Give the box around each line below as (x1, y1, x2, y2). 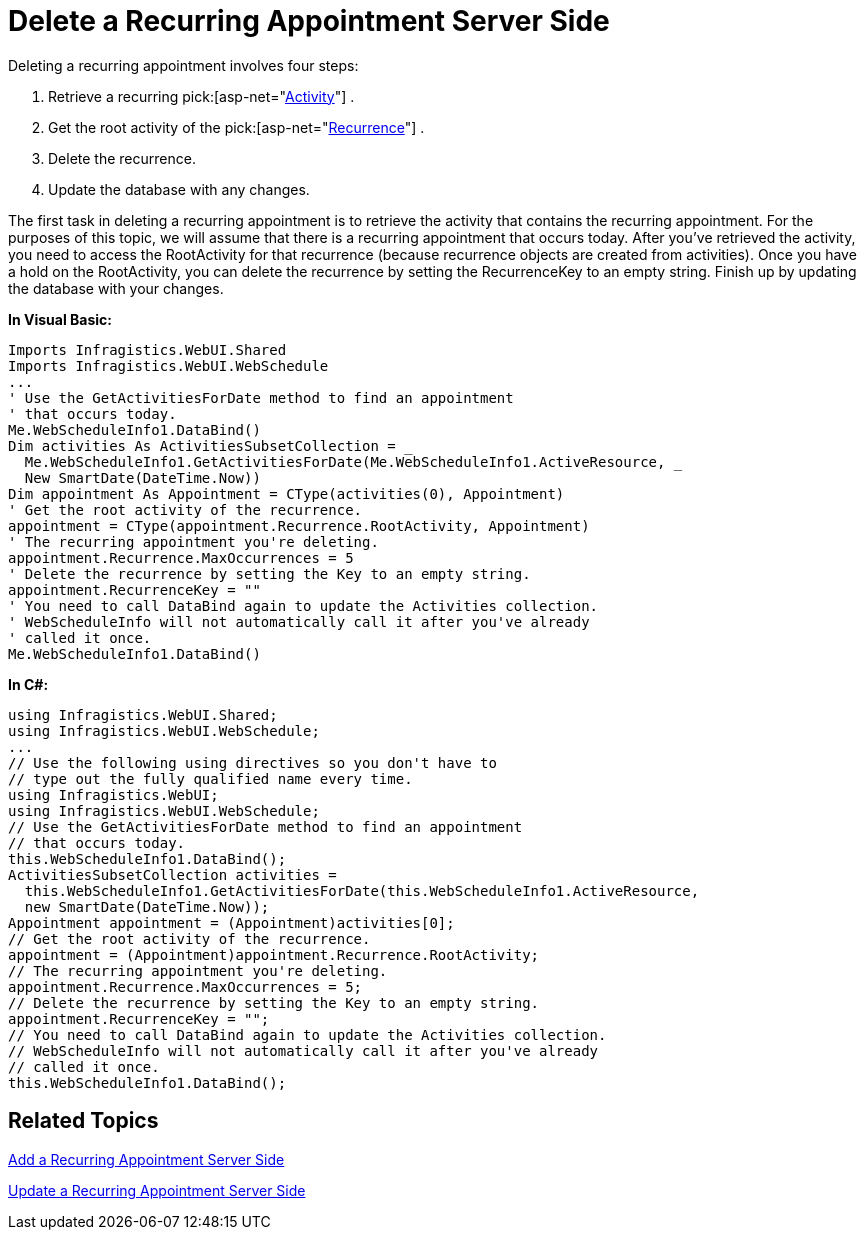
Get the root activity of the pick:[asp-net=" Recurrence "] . (48, 118, 425, 136)
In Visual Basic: (8, 310, 112, 328)
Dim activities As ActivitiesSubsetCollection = (8, 437, 396, 454)
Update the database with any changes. (48, 180, 310, 198)
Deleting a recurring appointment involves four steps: (8, 56, 359, 74)
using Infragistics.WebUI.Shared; (8, 706, 278, 723)
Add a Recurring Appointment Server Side (8, 1150, 285, 1168)
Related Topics (8, 1108, 159, 1134)
